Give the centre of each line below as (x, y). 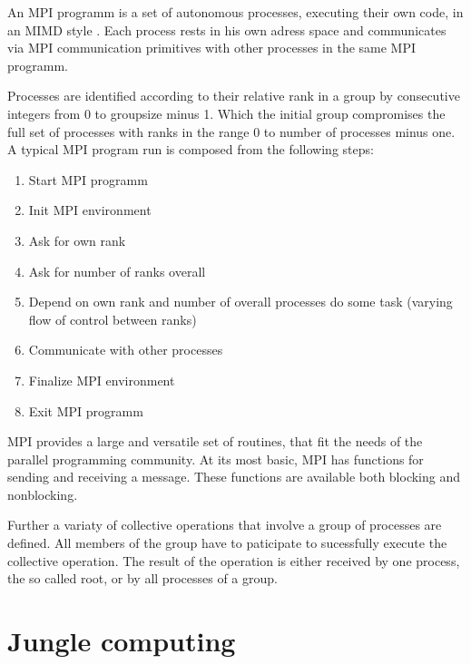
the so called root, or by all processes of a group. (142, 578)
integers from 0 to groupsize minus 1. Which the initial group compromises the (226, 113)
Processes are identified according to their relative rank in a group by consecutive (234, 96)
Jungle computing (122, 641)
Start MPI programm (88, 179)
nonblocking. (43, 494)
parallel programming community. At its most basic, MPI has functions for (216, 459)
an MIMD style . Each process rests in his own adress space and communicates (227, 29)
